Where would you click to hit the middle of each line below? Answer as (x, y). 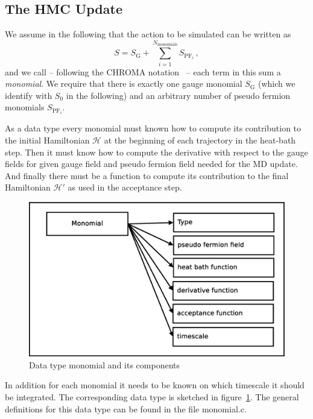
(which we (277, 83)
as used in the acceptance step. (125, 187)
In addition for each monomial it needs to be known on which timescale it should (155, 385)
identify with (29, 95)
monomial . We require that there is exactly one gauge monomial (124, 83)
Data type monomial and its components (105, 364)
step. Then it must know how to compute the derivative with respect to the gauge (156, 152)
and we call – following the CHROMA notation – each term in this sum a (143, 71)
